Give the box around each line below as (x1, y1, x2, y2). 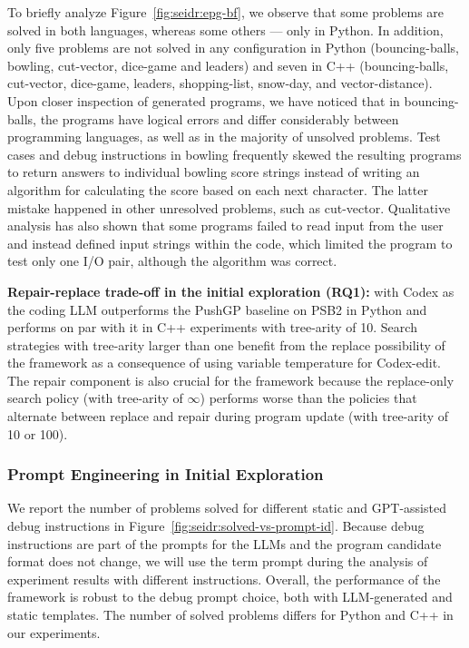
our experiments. (7, 623, 101, 642)
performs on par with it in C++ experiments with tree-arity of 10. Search (7, 318, 417, 337)
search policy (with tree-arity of (7, 388, 183, 407)
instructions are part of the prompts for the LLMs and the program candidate (7, 534, 442, 553)
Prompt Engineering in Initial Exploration (7, 463, 324, 486)
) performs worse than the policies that (200, 388, 417, 407)
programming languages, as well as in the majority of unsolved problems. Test (7, 127, 441, 146)
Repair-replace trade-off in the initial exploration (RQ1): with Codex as (7, 281, 454, 300)
